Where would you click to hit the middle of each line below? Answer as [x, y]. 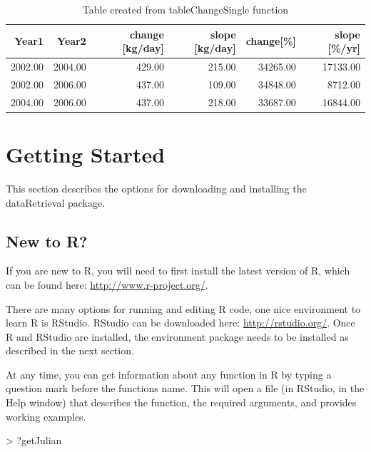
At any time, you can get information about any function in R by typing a [169, 374]
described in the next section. [70, 350]
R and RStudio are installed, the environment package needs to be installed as [177, 336]
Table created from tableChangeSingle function [185, 9]
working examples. [46, 416]
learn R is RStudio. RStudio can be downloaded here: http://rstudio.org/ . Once [181, 323]
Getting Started [86, 154]
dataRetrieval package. [56, 202]
